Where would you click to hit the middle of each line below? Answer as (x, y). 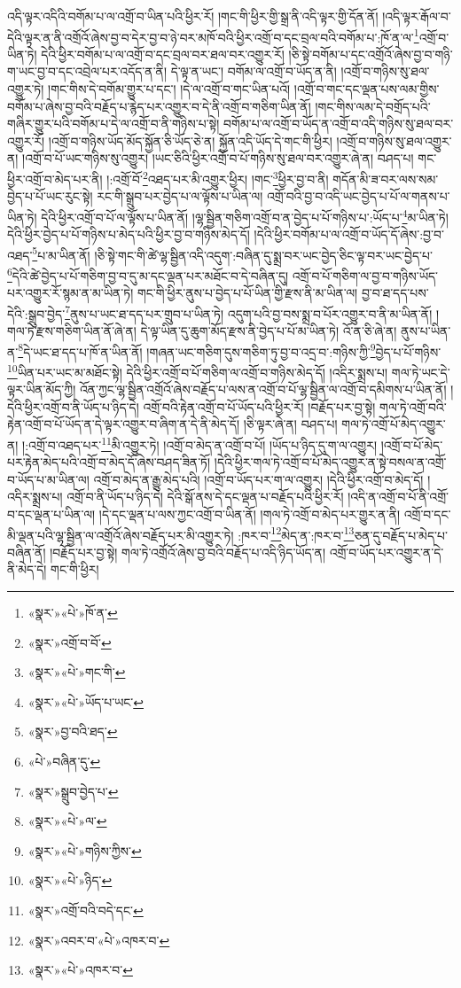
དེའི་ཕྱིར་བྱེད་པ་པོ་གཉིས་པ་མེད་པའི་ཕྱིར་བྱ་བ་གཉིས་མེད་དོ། (129, 234)
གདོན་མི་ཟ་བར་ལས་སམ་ (386, 179)
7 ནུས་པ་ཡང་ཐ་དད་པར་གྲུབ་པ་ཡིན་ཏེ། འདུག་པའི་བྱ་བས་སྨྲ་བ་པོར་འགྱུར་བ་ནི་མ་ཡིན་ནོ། (249, 312)
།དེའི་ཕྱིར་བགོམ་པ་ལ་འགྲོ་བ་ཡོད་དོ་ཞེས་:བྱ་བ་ (349, 234)
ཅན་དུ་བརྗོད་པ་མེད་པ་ (401, 535)
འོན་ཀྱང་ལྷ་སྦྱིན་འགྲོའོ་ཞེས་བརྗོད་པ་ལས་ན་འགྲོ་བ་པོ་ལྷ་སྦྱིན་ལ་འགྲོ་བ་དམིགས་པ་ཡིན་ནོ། (263, 389)
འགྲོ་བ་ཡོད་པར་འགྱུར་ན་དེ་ (387, 552)
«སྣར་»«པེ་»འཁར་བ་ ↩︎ (80, 970)
